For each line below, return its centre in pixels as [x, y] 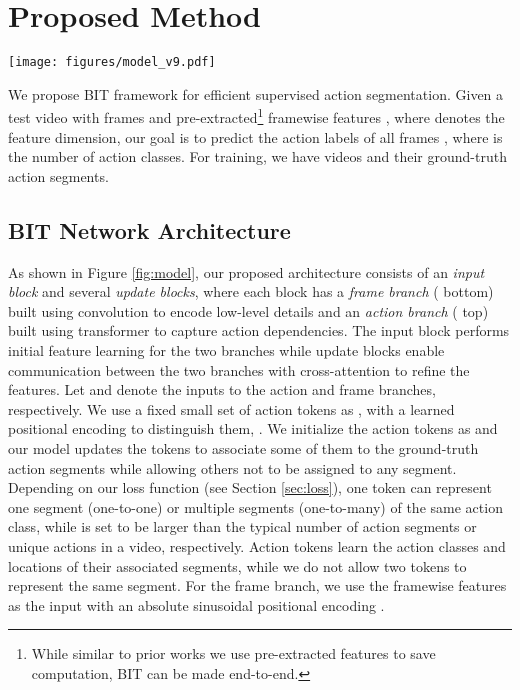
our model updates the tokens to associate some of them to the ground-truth [243, 447]
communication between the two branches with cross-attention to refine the [239, 369]
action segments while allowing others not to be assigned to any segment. [232, 467]
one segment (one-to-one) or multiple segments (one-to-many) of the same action [255, 506]
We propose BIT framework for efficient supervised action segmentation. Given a [256, 93]
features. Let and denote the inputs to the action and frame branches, [222, 389]
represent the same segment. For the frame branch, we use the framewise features [257, 585]
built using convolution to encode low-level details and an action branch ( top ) [248, 310]
